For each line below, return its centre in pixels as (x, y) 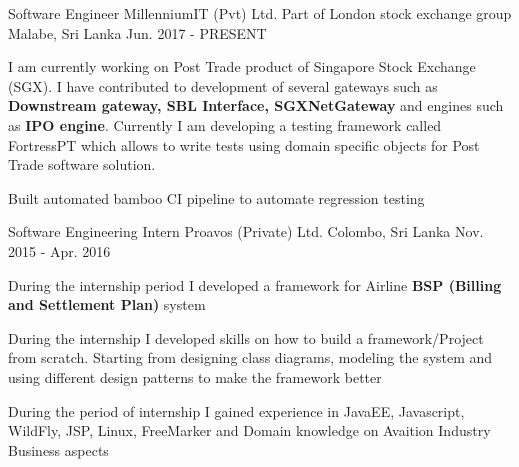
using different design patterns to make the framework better (195, 376)
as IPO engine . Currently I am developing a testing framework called (225, 124)
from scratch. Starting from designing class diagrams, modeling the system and (250, 357)
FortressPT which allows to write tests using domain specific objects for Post (244, 144)
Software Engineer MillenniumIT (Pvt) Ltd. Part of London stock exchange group (260, 13)
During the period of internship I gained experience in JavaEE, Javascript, (236, 410)
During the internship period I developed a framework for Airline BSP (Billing (255, 284)
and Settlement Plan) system (107, 304)
